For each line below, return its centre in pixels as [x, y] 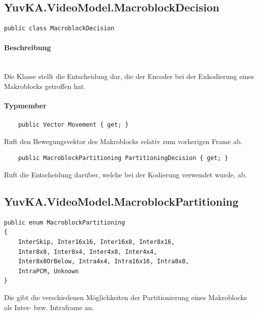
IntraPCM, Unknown [48, 271]
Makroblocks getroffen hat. [45, 86]
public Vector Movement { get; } [73, 125]
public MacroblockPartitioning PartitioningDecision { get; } [123, 158]
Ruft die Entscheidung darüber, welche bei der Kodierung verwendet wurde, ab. [126, 174]
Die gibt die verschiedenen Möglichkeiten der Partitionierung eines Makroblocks [126, 297]
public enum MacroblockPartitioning [65, 222]
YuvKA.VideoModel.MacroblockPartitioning [121, 201]
